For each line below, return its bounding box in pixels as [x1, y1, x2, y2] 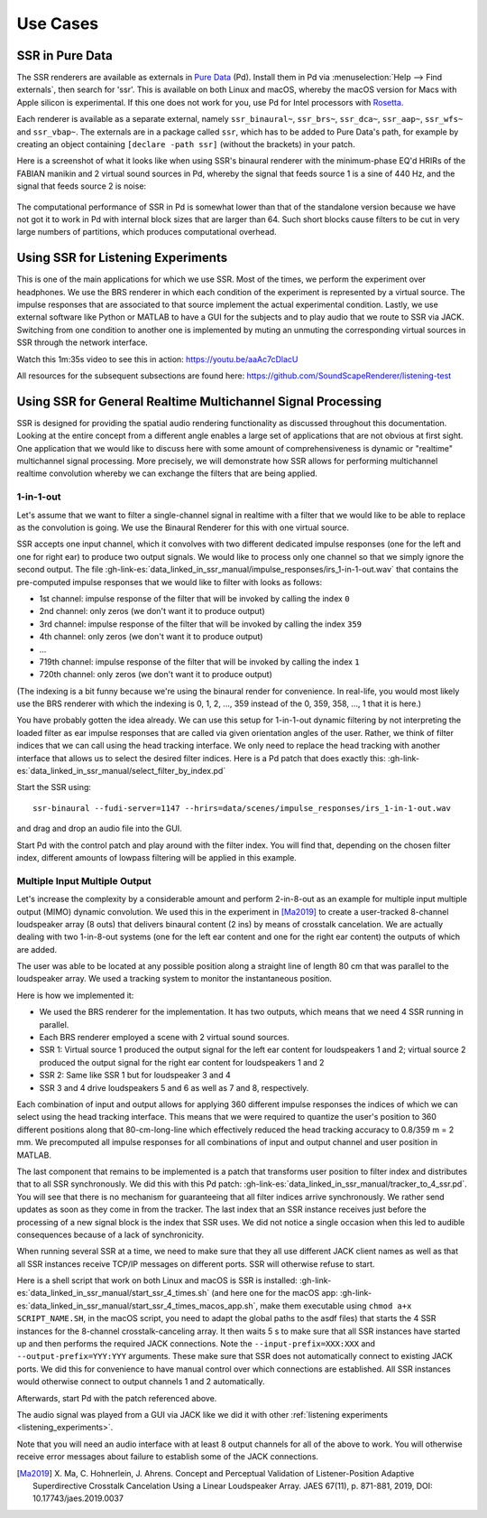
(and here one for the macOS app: [211, 1288, 338, 1299]
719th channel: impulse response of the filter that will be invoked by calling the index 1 [39, 656, 360, 667]
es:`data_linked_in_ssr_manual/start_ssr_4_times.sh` [16, 1288, 210, 1299]
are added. [16, 944, 58, 955]
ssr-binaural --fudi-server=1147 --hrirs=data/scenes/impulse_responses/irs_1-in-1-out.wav [32, 803, 451, 813]
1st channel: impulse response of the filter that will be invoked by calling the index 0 [39, 592, 351, 604]
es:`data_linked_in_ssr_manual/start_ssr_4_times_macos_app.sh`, [16, 1300, 259, 1311]
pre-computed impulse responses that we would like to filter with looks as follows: [16, 576, 323, 587]
